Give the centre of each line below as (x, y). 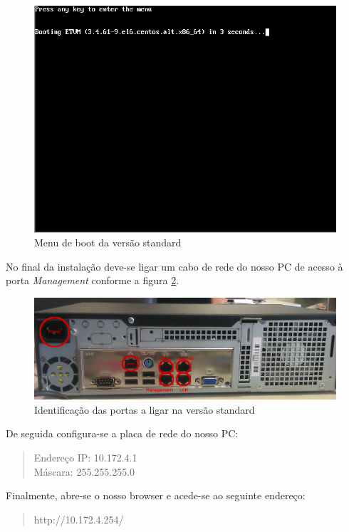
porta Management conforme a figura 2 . (93, 280)
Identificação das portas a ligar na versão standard (145, 409)
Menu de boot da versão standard (108, 242)
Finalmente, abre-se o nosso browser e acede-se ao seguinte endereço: (156, 495)
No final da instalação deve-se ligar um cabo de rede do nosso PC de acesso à (174, 266)
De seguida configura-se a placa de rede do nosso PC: (122, 433)
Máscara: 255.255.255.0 (84, 471)
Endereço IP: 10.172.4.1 (85, 458)
